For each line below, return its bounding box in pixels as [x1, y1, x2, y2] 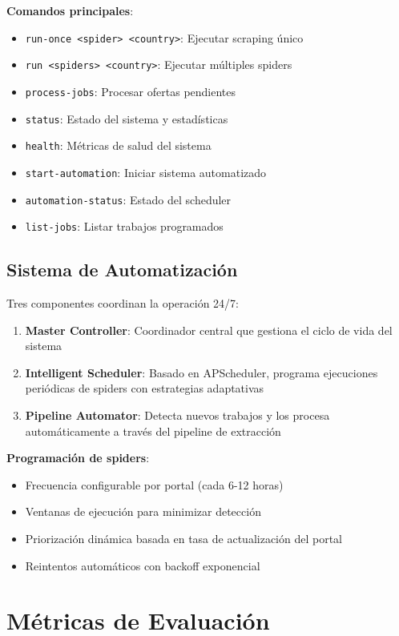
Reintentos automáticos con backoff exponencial [25, 557, 260, 574]
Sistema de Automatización [6, 257, 238, 282]
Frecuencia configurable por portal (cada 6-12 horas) [25, 476, 284, 493]
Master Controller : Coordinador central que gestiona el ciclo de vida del [25, 321, 393, 338]
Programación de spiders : [6, 449, 150, 466]
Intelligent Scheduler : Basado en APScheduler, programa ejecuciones [25, 364, 378, 380]
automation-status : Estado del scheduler [25, 191, 232, 207]
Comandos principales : [6, 2, 134, 18]
